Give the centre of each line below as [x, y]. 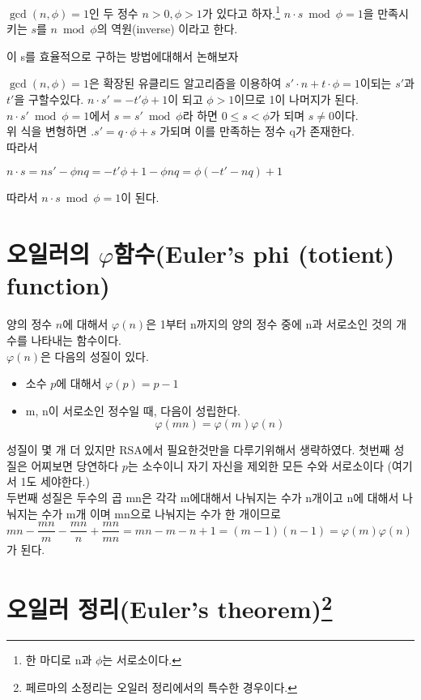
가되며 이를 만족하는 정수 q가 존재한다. [257, 131]
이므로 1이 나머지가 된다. [296, 99]
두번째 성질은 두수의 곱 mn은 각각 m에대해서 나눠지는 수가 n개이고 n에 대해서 [203, 498]
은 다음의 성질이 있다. [95, 356]
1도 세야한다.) [55, 481]
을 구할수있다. [49, 99]
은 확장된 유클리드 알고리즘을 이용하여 [185, 83]
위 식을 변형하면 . [51, 131]
